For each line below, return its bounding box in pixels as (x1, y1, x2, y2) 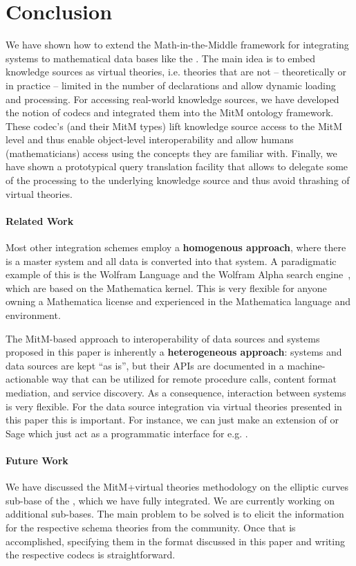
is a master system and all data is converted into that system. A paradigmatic (6, 253, 337, 268)
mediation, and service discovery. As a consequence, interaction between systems (6, 385, 346, 399)
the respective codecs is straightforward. (6, 547, 176, 562)
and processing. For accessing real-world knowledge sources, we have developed (6, 91, 339, 106)
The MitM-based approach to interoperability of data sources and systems (6, 331, 320, 345)
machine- (287, 358, 326, 372)
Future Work (6, 453, 68, 467)
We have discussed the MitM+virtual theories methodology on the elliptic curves (6, 480, 348, 494)
